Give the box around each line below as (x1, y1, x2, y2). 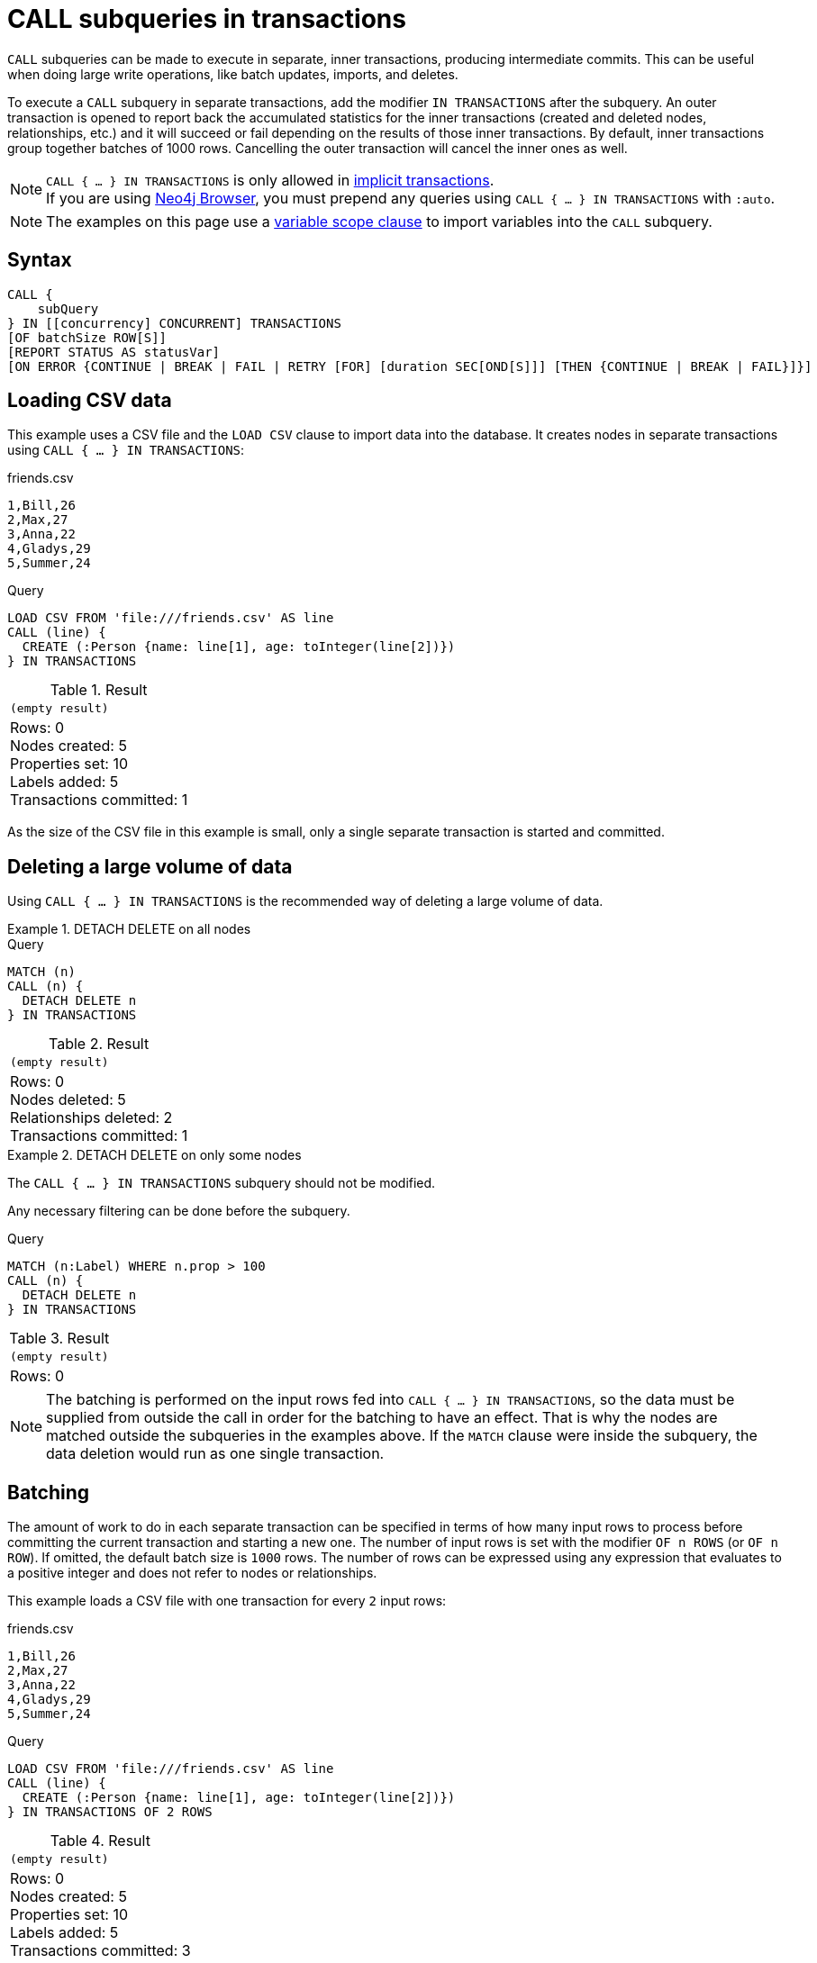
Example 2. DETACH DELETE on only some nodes (7, 1147, 302, 1163)
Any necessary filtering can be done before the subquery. (7, 1203, 350, 1219)
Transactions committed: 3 (10, 1941, 191, 1960)
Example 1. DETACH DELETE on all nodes (7, 921, 251, 937)
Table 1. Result (50, 681, 148, 700)
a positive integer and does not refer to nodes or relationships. (7, 1565, 377, 1581)
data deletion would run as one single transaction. (46, 1444, 385, 1463)
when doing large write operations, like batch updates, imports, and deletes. (7, 66, 458, 82)
